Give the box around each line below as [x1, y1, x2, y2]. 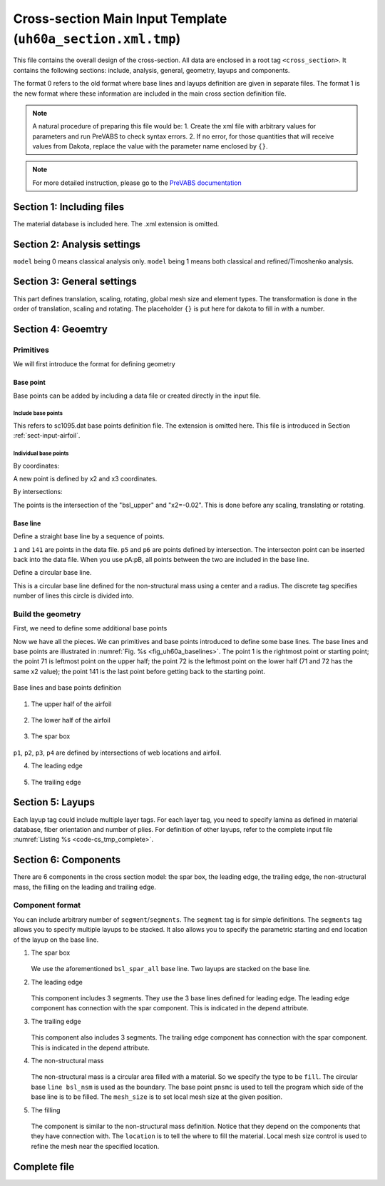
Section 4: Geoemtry [13, 323, 108, 335]
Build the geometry [13, 609, 81, 619]
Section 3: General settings [13, 276, 137, 288]
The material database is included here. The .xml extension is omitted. [13, 219, 220, 228]
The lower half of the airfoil [31, 716, 111, 725]
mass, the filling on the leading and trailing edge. [13, 883, 157, 891]
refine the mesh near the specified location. [31, 1142, 160, 1150]
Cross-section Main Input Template [13, 11, 227, 26]
